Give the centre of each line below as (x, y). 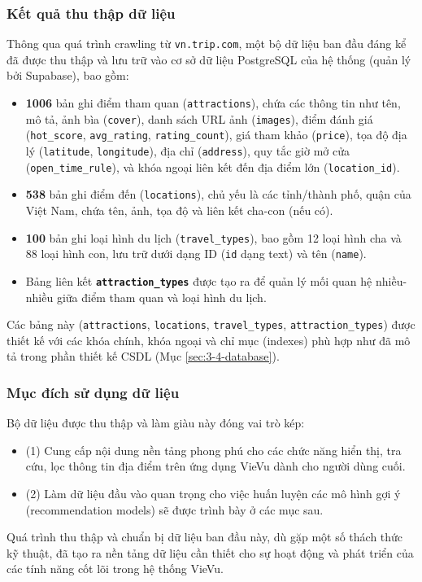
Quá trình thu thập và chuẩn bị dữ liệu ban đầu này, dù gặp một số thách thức (205, 537)
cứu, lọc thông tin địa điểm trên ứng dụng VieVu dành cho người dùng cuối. (215, 466)
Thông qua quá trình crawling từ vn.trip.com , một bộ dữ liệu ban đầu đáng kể (207, 44)
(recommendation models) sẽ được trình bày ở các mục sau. (174, 509)
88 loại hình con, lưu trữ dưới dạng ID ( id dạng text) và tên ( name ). (196, 254)
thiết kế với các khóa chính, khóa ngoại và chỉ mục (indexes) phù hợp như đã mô (209, 340)
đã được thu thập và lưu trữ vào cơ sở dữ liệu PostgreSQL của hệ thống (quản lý (209, 59)
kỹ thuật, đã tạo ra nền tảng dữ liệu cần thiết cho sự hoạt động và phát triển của (210, 552)
